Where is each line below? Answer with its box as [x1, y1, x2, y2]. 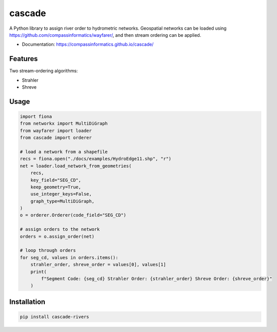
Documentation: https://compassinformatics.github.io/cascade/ [22, 41, 154, 47]
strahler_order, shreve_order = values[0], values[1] [30, 262, 166, 268]
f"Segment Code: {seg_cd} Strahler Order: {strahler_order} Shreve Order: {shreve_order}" [41, 276, 272, 282]
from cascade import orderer [20, 135, 92, 141]
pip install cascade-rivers [20, 314, 89, 319]
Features [9, 54, 38, 63]
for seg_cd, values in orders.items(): [20, 254, 118, 260]
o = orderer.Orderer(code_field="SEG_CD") [20, 212, 126, 218]
